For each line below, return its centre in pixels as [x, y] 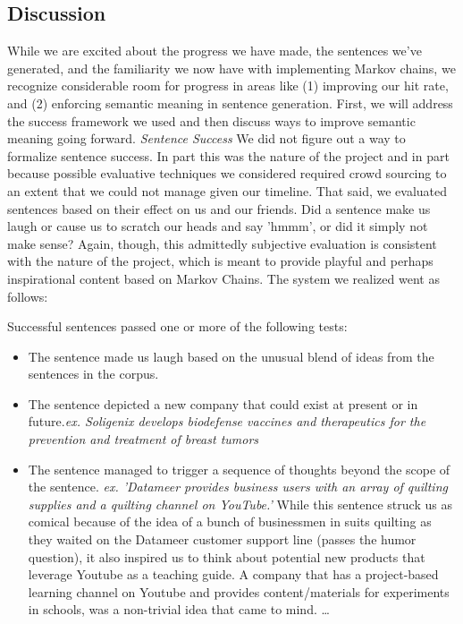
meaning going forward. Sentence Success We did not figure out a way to [206, 138]
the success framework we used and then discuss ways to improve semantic [211, 120]
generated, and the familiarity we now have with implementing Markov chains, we [231, 68]
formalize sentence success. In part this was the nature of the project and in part [228, 155]
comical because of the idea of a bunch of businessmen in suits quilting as [230, 521]
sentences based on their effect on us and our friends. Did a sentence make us [219, 208]
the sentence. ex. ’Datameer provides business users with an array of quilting [238, 487]
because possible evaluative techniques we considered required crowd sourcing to [227, 173]
